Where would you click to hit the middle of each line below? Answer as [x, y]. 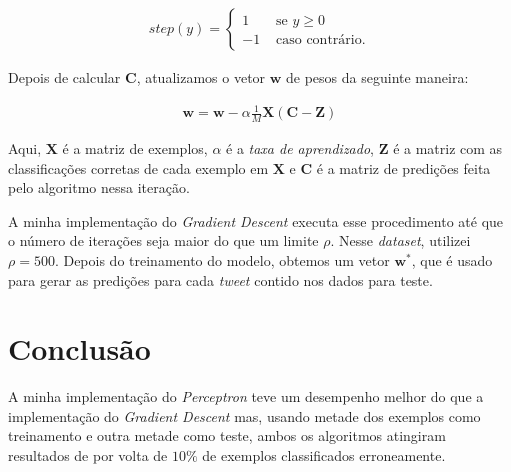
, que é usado [452, 259]
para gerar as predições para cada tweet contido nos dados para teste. [220, 279]
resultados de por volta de [88, 455]
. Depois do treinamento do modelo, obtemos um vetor [222, 259]
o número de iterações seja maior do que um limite [163, 240]
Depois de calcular [64, 77]
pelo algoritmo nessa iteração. [99, 187]
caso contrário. [321, 40]
